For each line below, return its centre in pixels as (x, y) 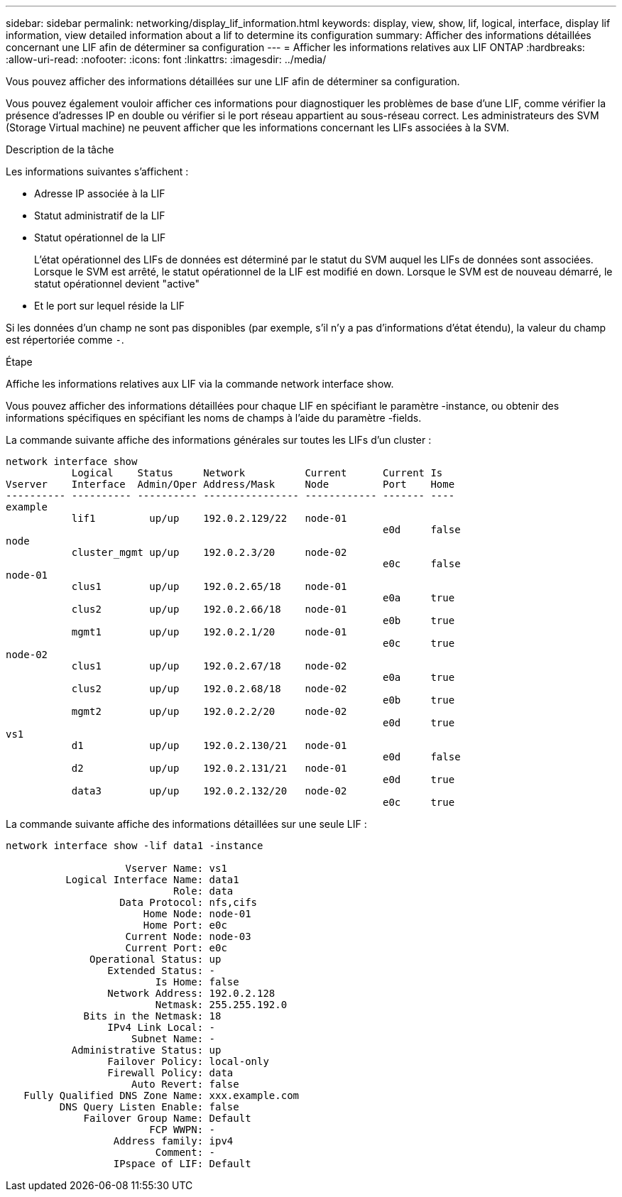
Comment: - (185, 1152)
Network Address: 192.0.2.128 (191, 993)
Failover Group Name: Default (167, 1118)
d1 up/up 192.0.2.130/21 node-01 (209, 745)
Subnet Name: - (174, 1039)
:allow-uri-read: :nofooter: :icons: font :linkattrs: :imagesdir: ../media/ (166, 59)
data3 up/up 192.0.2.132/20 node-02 (209, 791)
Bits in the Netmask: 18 (152, 1016)
